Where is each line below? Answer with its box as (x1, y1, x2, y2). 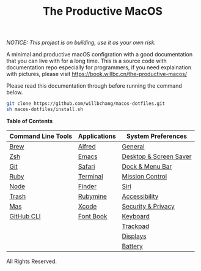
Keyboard (122, 212, 150, 220)
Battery (122, 242, 143, 250)
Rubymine (78, 192, 107, 200)
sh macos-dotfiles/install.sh (6, 106, 84, 113)
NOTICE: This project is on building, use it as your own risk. (6, 39, 156, 47)
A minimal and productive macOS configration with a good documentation (6, 51, 193, 58)
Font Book (78, 212, 108, 220)
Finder (78, 182, 97, 191)
